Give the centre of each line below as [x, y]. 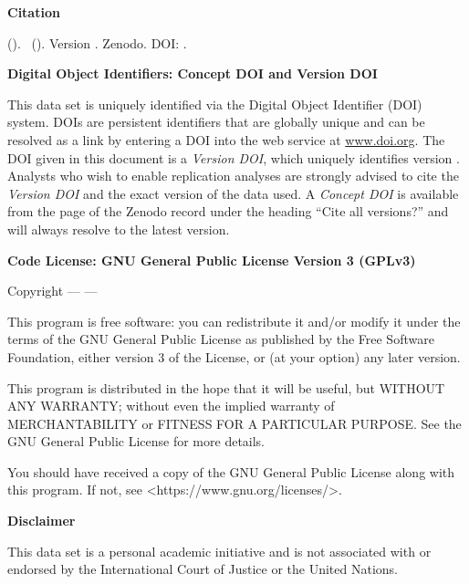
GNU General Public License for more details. [136, 441]
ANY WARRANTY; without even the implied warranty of [171, 406]
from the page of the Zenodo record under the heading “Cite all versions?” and [228, 211]
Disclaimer [42, 521]
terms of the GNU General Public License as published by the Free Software [221, 339]
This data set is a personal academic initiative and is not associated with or [219, 551]
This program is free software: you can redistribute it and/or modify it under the [234, 321]
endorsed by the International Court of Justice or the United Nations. [203, 569]
